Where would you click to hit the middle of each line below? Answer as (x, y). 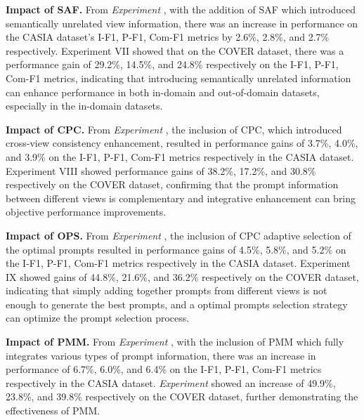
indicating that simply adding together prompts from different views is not (167, 290)
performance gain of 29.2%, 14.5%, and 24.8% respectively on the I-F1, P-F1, (172, 64)
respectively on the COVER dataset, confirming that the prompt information (172, 184)
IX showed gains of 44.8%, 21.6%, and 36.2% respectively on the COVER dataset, (182, 276)
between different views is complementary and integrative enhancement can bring (181, 198)
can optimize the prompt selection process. (98, 318)
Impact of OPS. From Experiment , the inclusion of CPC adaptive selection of (178, 235)
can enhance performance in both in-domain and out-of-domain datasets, (163, 92)
